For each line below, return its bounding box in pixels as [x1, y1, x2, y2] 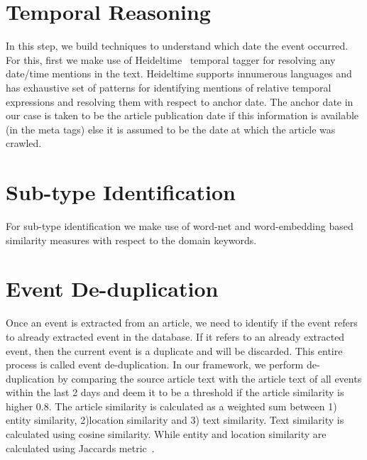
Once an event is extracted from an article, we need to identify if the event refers [6, 315, 358, 330]
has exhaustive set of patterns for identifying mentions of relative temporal [6, 80, 332, 94]
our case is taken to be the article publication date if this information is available [6, 108, 359, 123]
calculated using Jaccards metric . [6, 440, 155, 455]
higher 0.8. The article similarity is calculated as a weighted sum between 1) [6, 398, 337, 413]
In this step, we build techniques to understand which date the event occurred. [6, 38, 349, 53]
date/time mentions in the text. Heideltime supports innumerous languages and [6, 66, 352, 81]
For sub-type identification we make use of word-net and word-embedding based [6, 219, 354, 233]
